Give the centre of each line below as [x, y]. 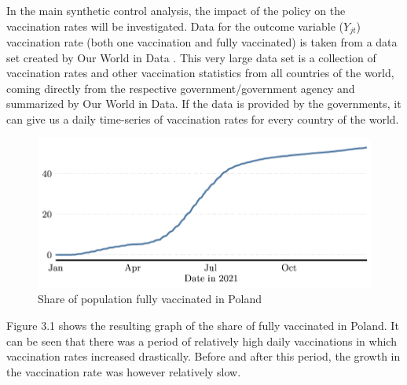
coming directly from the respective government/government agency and [181, 88]
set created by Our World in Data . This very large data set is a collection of [191, 57]
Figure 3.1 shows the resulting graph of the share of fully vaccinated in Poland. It [203, 326]
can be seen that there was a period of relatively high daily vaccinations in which [202, 341]
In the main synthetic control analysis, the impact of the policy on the [176, 10]
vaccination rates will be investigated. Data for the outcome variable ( [175, 26]
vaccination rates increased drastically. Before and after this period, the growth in [203, 356]
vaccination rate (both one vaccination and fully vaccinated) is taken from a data [202, 42]
